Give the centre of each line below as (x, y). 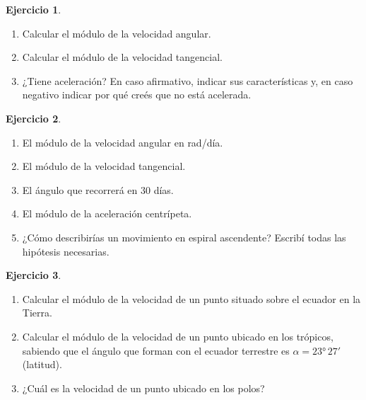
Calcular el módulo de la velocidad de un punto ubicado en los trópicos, (178, 336)
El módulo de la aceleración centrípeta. (107, 213)
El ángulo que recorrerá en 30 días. (98, 189)
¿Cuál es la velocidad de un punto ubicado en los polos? (143, 388)
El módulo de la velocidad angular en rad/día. (123, 142)
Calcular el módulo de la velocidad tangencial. (122, 57)
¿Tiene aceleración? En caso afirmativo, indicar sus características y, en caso (188, 80)
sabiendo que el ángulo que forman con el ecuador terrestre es (156, 350)
